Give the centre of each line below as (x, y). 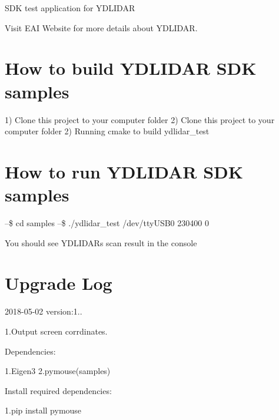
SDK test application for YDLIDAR (70, 8)
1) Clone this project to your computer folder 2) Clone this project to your (140, 119)
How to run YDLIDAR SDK (124, 171)
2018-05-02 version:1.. (44, 311)
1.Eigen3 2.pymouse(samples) (58, 371)
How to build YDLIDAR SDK (131, 68)
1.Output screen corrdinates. (56, 331)
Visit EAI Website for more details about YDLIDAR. (101, 27)
